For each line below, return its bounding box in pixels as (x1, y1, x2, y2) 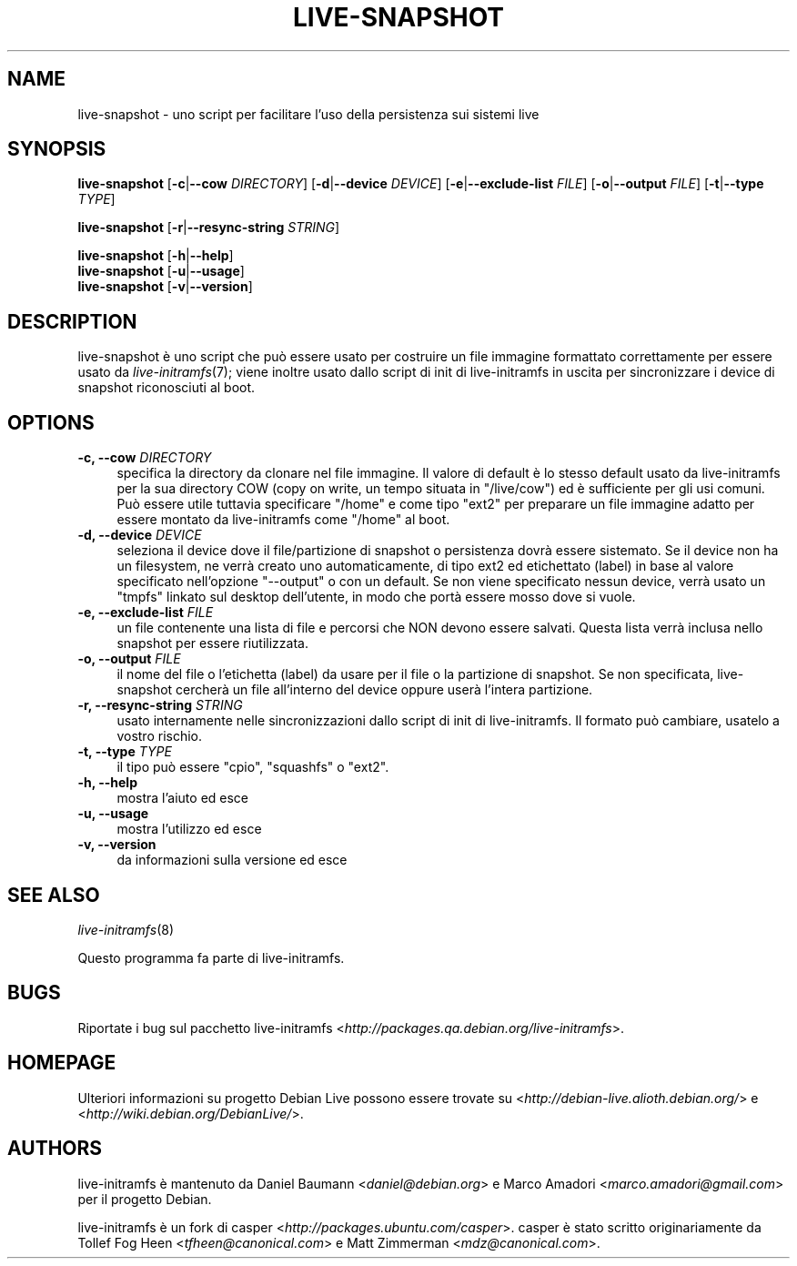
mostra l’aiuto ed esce (116, 790, 249, 806)
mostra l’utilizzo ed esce (116, 821, 262, 837)
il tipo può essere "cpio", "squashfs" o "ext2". (116, 759, 389, 775)
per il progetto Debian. (77, 1190, 212, 1207)
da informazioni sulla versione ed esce (116, 852, 348, 868)
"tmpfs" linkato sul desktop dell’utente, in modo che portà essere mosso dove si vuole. (116, 589, 636, 605)
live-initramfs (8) (77, 921, 175, 937)
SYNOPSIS (7, 137, 106, 161)
